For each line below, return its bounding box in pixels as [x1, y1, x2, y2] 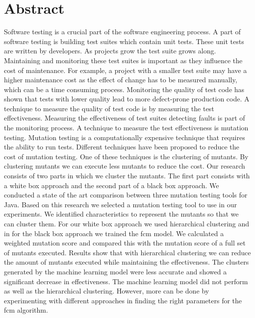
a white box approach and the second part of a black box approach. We [4, 180, 219, 190]
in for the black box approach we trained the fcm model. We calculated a [4, 228, 224, 238]
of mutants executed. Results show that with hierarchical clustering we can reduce [4, 247, 251, 257]
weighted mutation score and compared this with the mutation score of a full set [4, 238, 246, 248]
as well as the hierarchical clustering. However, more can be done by [4, 286, 209, 296]
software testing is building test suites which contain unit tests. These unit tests [4, 36, 244, 46]
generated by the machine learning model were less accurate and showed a [4, 266, 227, 276]
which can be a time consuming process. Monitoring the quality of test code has [4, 84, 245, 94]
